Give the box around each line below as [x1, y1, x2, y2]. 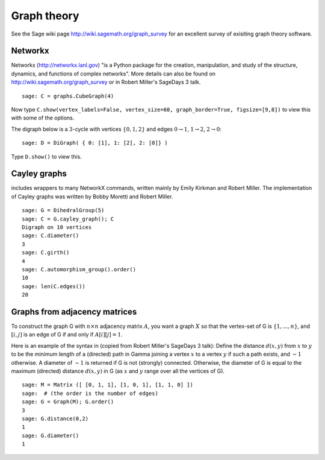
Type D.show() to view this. [11, 153, 82, 160]
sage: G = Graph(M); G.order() [22, 399, 114, 405]
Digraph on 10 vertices [22, 224, 92, 231]
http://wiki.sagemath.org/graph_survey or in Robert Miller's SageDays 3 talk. [11, 78, 201, 86]
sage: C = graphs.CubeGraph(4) [22, 92, 114, 99]
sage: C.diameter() [22, 232, 79, 239]
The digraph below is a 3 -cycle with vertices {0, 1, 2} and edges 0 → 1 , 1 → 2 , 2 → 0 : [11, 125, 222, 133]
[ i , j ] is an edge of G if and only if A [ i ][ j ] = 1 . [11, 331, 123, 338]
